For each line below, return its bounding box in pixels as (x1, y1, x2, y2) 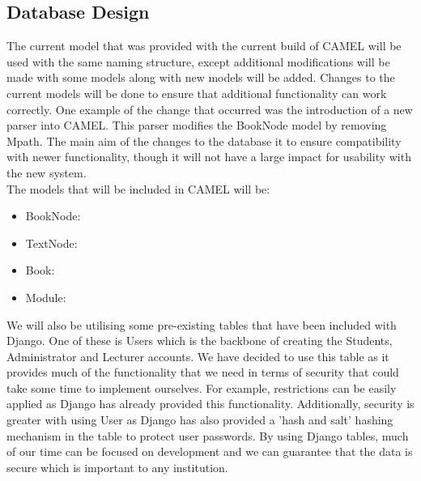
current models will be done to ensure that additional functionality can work (6, 84, 387, 101)
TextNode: (25, 234, 78, 251)
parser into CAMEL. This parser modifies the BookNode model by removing (6, 117, 387, 134)
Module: (25, 288, 66, 305)
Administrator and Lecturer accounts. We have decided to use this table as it (6, 347, 389, 364)
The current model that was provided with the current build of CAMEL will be (6, 37, 402, 54)
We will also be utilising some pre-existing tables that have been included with (6, 316, 397, 333)
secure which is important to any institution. (6, 458, 228, 475)
